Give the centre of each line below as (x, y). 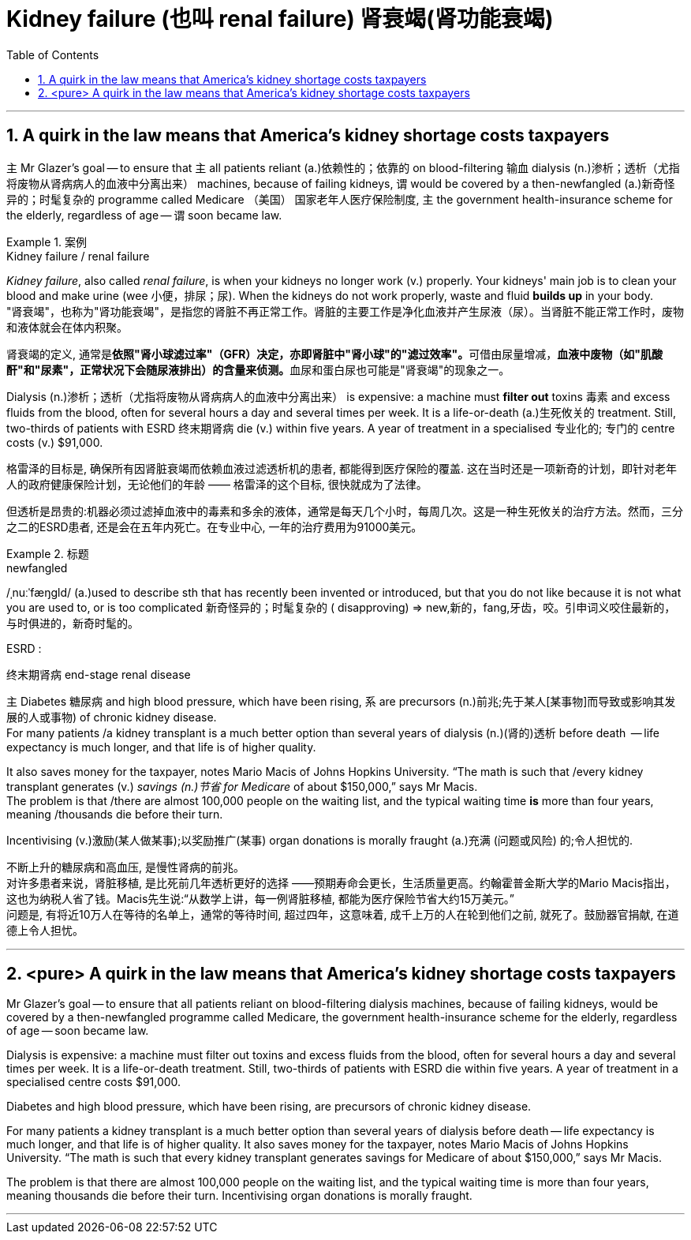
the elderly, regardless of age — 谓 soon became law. (144, 215)
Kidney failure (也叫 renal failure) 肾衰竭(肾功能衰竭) (280, 19)
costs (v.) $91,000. (55, 442)
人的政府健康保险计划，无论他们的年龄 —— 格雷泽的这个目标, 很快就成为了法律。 (217, 484)
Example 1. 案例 (47, 242)
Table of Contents (53, 54)
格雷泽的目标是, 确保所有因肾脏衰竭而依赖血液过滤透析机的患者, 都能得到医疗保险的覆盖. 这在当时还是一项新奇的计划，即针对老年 (342, 468)
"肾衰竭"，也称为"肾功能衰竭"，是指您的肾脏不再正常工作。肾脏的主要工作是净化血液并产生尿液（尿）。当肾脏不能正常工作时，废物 (345, 311)
